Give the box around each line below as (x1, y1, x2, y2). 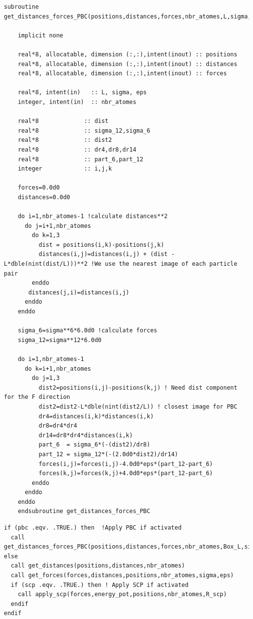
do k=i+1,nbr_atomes (24, 365, 91, 372)
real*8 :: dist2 (18, 137, 112, 144)
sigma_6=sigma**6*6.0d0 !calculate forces (18, 327, 157, 334)
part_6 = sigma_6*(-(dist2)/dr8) (38, 441, 150, 448)
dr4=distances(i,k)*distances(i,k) (38, 413, 154, 420)
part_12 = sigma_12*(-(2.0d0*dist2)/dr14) (38, 450, 178, 458)
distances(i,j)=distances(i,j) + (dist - (38, 251, 175, 258)
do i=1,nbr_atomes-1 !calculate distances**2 (18, 213, 168, 220)
